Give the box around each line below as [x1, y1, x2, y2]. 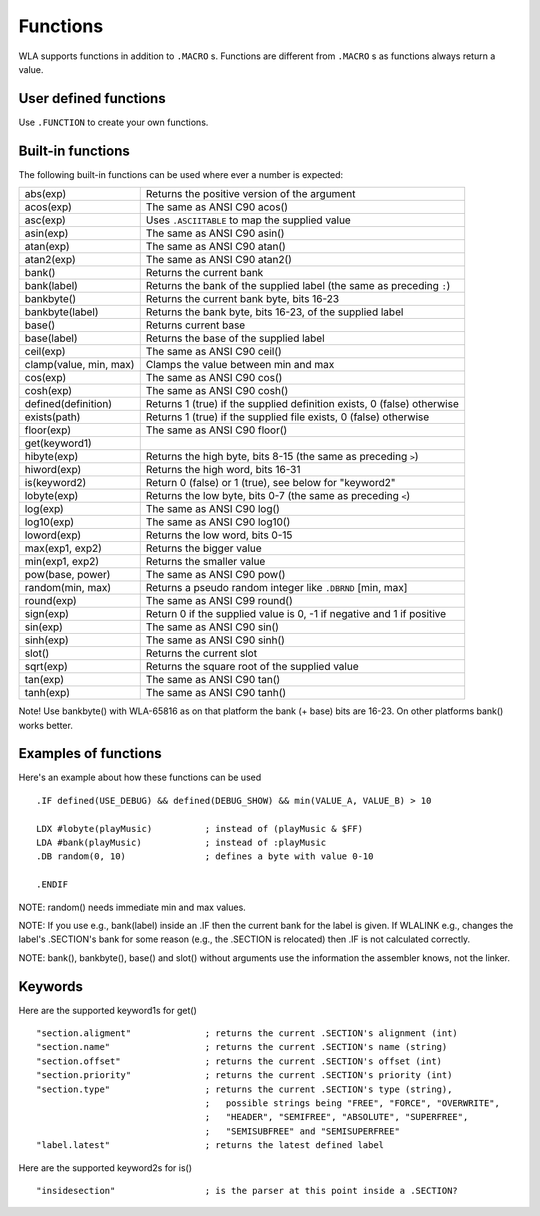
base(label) [24, 331, 78, 345]
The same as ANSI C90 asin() [145, 226, 285, 240]
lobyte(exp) [24, 489, 79, 503]
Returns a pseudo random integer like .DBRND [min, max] [145, 581, 408, 595]
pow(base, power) [24, 568, 111, 582]
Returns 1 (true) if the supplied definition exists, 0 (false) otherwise [145, 397, 460, 411]
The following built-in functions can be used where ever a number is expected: [18, 168, 344, 180]
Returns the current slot [145, 646, 258, 660]
